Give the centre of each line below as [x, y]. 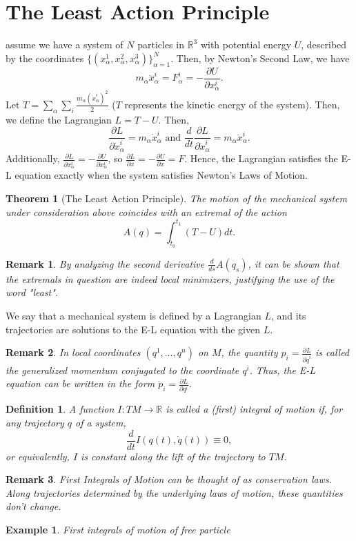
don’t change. [33, 506]
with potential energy [246, 45]
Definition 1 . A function [60, 409]
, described [324, 45]
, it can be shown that [294, 263]
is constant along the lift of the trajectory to [173, 456]
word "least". [32, 292]
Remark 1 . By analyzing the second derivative [105, 263]
